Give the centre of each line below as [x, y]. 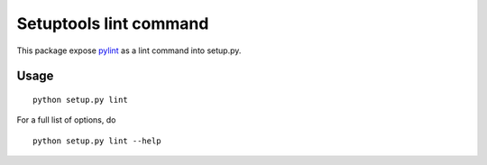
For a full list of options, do [66, 120]
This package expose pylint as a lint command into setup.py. [129, 50]
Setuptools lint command [113, 23]
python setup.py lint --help [97, 141]
